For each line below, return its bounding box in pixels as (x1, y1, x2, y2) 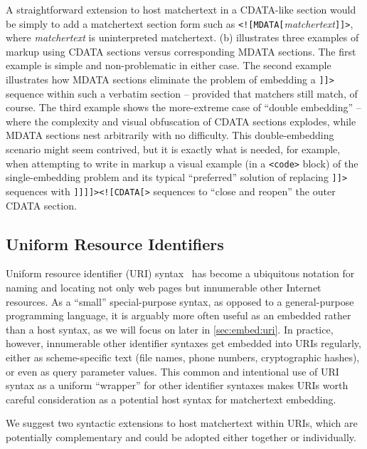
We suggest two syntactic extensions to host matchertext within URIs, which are (6, 416, 358, 430)
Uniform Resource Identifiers (6, 232, 224, 254)
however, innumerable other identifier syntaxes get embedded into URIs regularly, (6, 336, 361, 351)
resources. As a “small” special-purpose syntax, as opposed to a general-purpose (6, 294, 354, 309)
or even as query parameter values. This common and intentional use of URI (6, 363, 339, 378)
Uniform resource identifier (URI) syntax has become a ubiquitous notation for (6, 266, 355, 281)
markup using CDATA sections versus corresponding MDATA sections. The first (6, 43, 356, 58)
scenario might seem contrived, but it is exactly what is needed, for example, (6, 142, 341, 157)
